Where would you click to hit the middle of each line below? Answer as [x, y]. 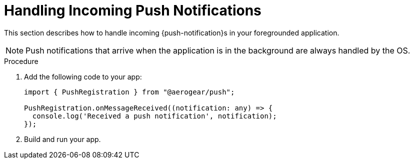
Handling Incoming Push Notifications [133, 10]
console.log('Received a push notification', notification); [154, 116]
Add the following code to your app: [83, 76]
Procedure [21, 61]
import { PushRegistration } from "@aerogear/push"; [129, 92]
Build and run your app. [62, 139]
